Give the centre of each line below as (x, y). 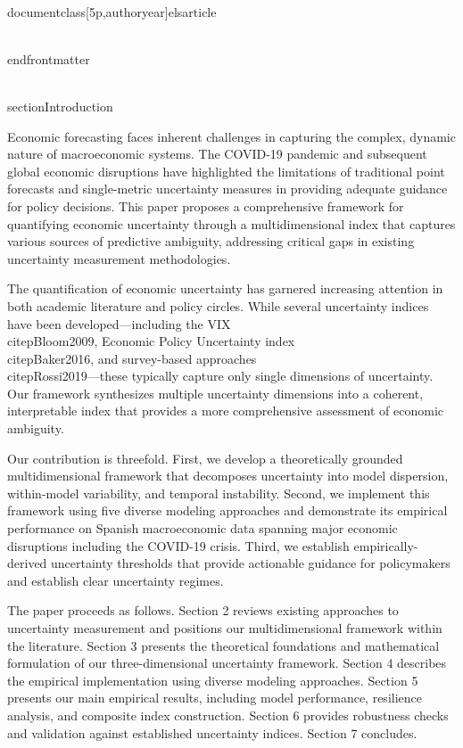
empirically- (386, 545)
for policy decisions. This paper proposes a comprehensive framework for (206, 205)
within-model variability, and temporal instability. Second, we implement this (219, 493)
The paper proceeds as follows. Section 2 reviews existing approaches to (203, 610)
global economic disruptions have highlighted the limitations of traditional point (226, 171)
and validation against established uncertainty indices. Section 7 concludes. (212, 732)
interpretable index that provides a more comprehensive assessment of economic (226, 411)
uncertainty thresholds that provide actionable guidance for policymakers (251, 563)
